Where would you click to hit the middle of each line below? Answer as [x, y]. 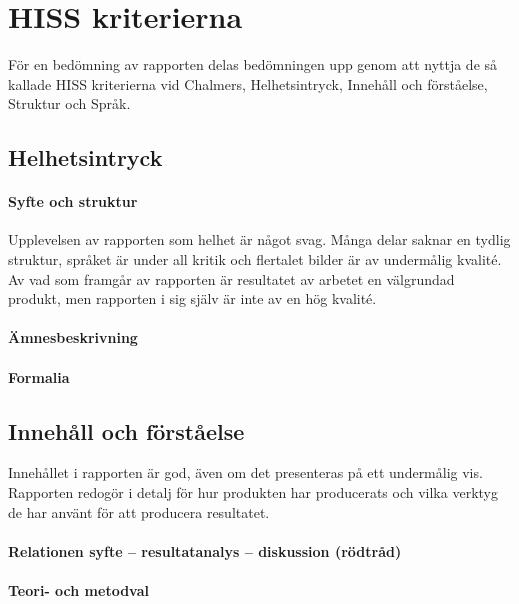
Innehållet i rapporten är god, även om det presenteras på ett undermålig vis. [245, 472]
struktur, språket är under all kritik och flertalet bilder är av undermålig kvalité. [255, 259]
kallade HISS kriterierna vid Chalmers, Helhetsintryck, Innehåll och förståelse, [248, 83]
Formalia [39, 376]
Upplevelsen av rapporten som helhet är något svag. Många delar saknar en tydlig [259, 239]
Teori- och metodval [79, 590]
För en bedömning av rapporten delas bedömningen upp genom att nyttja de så [253, 64]
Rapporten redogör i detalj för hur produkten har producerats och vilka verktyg [253, 492]
